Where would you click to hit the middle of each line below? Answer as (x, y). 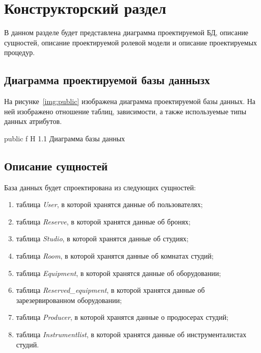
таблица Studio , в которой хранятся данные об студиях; (102, 238)
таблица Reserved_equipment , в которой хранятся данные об (110, 290)
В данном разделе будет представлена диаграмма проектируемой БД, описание (126, 32)
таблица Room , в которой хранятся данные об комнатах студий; (115, 256)
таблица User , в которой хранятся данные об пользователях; (109, 204)
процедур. (20, 52)
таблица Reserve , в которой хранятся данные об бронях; (103, 221)
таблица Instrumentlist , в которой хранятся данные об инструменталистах (131, 334)
